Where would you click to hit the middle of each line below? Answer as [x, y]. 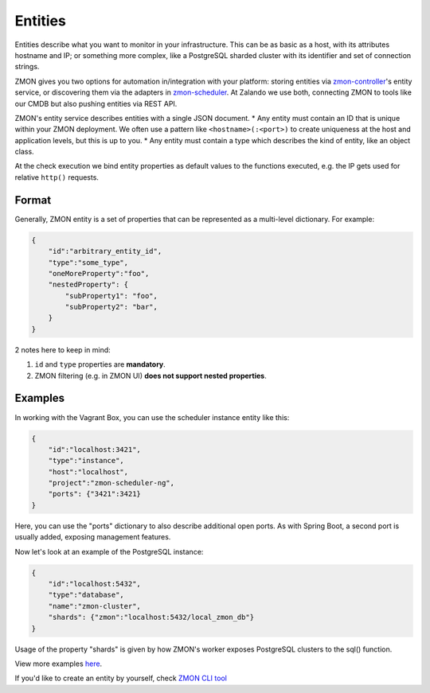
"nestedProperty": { [88, 285]
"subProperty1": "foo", [111, 296]
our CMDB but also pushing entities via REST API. [96, 103]
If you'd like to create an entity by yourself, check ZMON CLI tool [121, 678]
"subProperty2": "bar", [111, 307]
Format [33, 200]
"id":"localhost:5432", [94, 584]
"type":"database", [86, 595]
